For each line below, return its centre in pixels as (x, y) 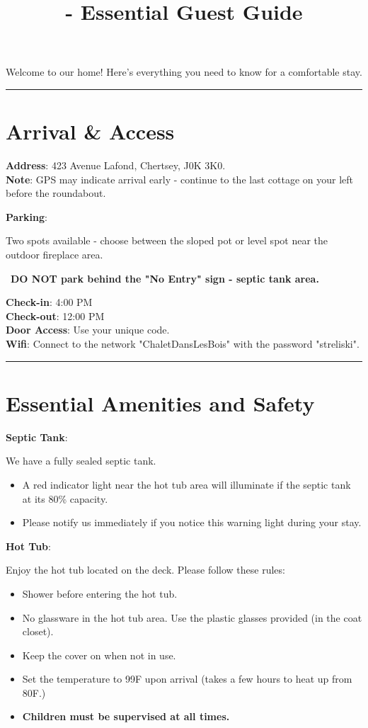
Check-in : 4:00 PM (49, 302)
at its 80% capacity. (65, 498)
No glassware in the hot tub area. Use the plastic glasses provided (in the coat (192, 617)
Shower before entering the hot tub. (100, 593)
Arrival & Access (90, 131)
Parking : (27, 216)
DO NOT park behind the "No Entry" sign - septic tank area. (165, 278)
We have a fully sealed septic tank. (81, 461)
